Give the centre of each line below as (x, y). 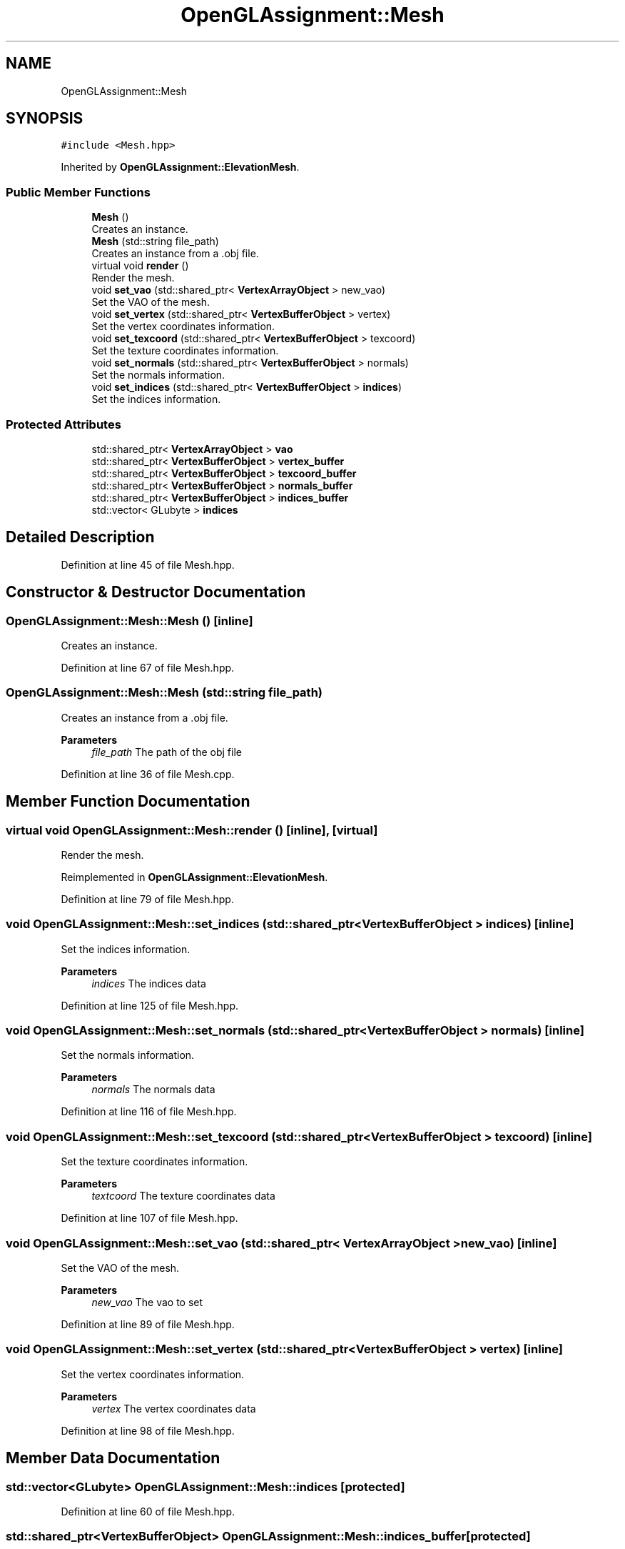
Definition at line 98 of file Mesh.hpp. (148, 1430)
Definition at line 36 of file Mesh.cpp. (148, 774)
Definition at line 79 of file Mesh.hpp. (147, 899)
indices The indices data (149, 983)
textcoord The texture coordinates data (183, 1196)
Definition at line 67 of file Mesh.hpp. (148, 668)
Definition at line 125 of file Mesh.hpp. (150, 1005)
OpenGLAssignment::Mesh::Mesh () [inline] (129, 621)
